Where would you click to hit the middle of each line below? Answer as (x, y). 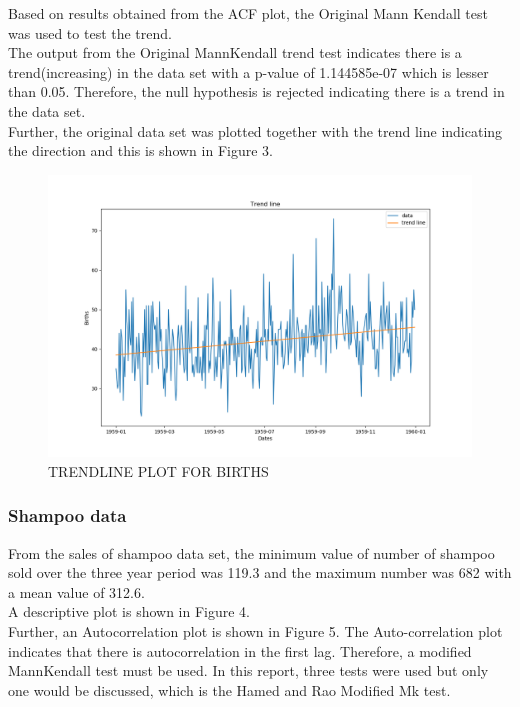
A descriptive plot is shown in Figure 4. (129, 611)
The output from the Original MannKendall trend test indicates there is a (235, 52)
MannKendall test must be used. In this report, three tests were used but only (248, 670)
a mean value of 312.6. (76, 591)
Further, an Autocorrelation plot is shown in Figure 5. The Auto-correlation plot (255, 630)
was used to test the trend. (90, 32)
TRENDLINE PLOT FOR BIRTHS (158, 470)
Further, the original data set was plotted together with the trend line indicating (255, 130)
